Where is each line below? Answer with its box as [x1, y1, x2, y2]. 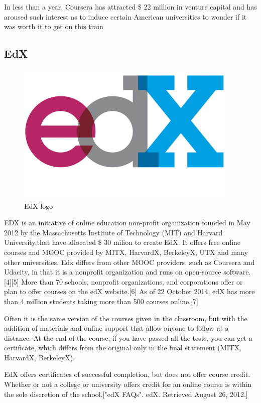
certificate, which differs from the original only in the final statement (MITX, [4, 342, 242, 353]
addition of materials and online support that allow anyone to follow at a [4, 323, 229, 333]
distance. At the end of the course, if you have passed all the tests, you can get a [4, 332, 252, 343]
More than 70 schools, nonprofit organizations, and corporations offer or [21, 276, 243, 287]
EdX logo [24, 200, 53, 211]
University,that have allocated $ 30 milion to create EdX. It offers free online [4, 237, 241, 247]
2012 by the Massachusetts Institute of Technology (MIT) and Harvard [4, 227, 223, 237]
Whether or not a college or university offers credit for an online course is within [4, 379, 252, 389]
